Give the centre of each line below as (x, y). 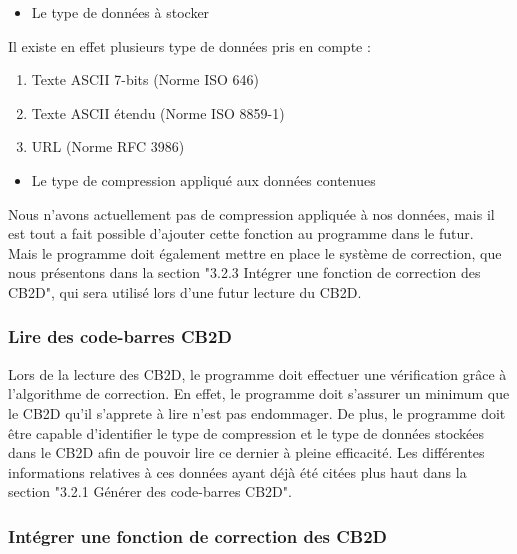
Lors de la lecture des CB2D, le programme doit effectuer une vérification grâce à (257, 373)
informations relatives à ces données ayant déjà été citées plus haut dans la (237, 471)
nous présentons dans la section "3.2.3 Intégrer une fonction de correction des (244, 272)
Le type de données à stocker (120, 12)
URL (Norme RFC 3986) (108, 146)
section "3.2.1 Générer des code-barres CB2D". (150, 491)
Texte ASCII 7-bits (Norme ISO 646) (145, 79)
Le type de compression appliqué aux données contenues (203, 179)
